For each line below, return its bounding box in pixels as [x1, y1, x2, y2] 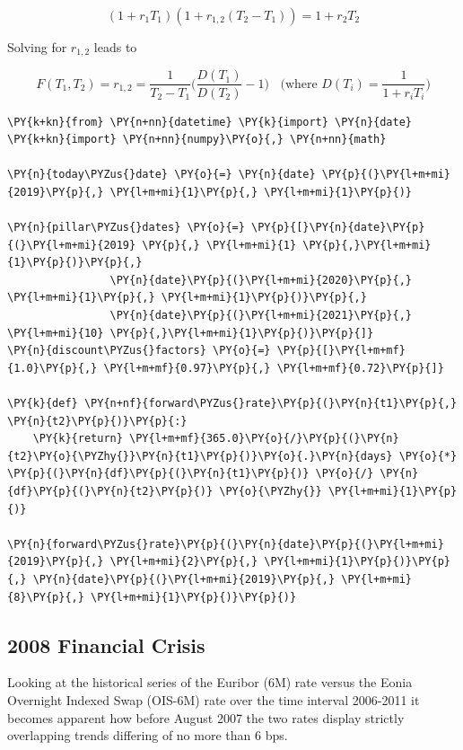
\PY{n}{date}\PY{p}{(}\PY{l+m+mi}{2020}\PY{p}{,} [109, 273, 413, 287]
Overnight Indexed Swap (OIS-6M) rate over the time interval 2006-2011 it [7, 690, 420, 709]
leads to [93, 38, 137, 56]
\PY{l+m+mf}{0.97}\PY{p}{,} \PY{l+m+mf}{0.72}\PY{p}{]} [103, 361, 444, 375]
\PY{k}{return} [32, 432, 123, 446]
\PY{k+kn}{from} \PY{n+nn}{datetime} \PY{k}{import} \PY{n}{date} [7, 115, 413, 128]
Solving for [7, 38, 67, 56]
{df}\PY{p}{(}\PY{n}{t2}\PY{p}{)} [7, 484, 214, 498]
